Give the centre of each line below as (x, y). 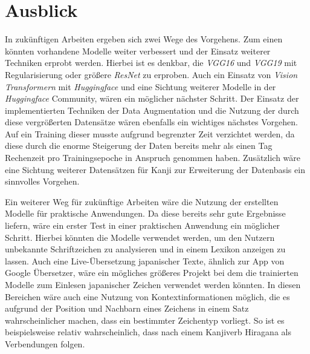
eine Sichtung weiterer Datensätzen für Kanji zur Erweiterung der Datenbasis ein (155, 169)
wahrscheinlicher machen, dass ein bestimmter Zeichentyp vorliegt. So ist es (145, 320)
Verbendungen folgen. (45, 343)
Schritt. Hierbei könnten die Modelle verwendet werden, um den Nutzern (140, 237)
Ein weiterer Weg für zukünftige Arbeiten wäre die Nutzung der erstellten (142, 201)
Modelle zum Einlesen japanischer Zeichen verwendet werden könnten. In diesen (153, 284)
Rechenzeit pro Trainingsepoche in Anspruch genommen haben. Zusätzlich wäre (153, 158)
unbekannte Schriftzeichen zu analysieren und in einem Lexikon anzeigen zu (145, 249)
